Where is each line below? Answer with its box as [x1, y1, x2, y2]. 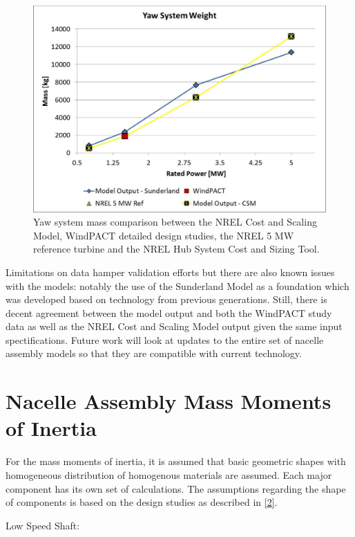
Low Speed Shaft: [6, 518, 80, 532]
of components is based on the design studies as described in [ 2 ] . [6, 495, 278, 509]
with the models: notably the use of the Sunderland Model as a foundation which [6, 278, 349, 293]
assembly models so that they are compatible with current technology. [6, 346, 302, 361]
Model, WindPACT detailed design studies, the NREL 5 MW [33, 228, 294, 242]
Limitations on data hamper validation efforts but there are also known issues [6, 264, 335, 279]
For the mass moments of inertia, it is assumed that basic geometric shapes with [6, 454, 346, 468]
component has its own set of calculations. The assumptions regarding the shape [6, 481, 346, 495]
